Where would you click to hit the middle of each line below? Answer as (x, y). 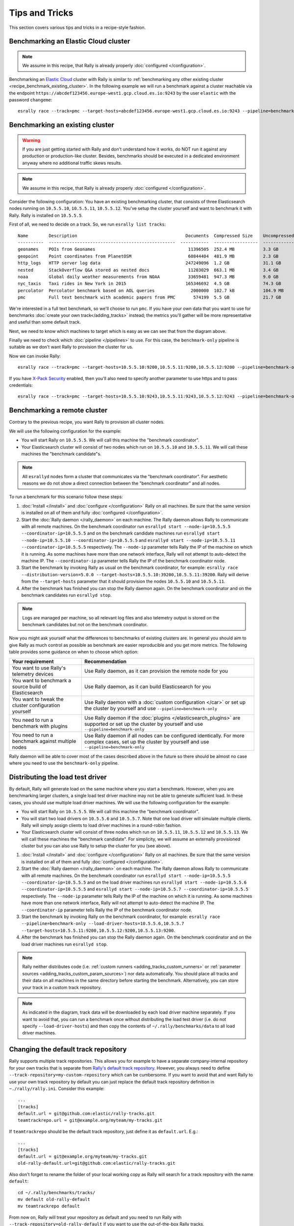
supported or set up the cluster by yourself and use (144, 724)
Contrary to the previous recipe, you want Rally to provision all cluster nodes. (87, 422)
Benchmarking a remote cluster (58, 410)
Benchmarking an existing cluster (62, 125)
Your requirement (33, 661)
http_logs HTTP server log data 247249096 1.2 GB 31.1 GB (149, 263)
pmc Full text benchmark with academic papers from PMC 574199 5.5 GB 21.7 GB (149, 297)
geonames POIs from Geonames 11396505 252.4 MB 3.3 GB (148, 249)
